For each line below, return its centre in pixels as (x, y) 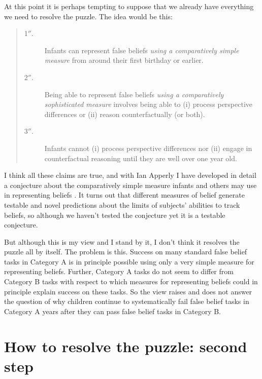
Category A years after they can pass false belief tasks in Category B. (112, 311)
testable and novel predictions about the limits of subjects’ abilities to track (122, 204)
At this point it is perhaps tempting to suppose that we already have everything (129, 6)
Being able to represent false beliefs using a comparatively (134, 94)
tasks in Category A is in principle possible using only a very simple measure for (129, 261)
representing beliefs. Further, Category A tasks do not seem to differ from (119, 271)
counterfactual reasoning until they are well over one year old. (141, 158)
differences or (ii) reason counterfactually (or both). (125, 114)
